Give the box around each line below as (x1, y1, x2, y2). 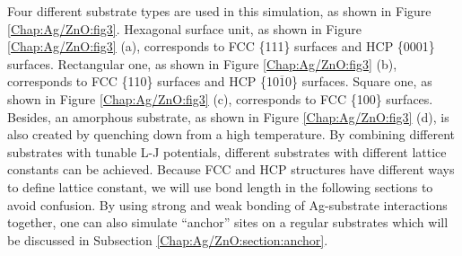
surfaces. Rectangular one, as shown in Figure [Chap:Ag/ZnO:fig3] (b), (7, 54, 397, 73)
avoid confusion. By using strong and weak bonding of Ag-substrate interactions (7, 195, 448, 214)
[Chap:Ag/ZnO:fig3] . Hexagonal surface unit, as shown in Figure (7, 19, 362, 38)
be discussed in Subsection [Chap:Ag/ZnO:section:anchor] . (7, 230, 328, 249)
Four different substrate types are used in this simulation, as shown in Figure (7, 2, 431, 20)
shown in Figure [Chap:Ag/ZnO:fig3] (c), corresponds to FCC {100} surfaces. (7, 89, 433, 108)
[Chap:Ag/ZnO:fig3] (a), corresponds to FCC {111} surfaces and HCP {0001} (7, 37, 435, 56)
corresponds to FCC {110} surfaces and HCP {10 (7, 72, 280, 91)
